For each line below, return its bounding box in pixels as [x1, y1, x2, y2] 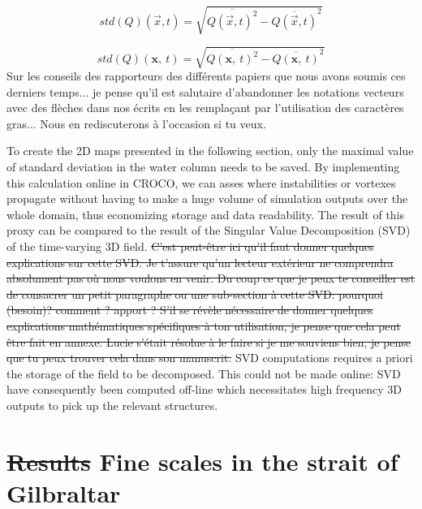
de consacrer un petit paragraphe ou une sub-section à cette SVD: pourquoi [6, 285, 383, 302]
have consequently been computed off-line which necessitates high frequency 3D [6, 381, 403, 398]
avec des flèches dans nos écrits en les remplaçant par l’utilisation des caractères [6, 99, 404, 116]
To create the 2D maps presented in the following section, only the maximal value [6, 142, 414, 159]
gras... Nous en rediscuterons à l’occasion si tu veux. [6, 114, 266, 132]
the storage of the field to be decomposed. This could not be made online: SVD [6, 364, 401, 382]
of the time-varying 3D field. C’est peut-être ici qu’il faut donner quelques [6, 238, 374, 255]
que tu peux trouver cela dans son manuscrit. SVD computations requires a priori [6, 349, 413, 366]
